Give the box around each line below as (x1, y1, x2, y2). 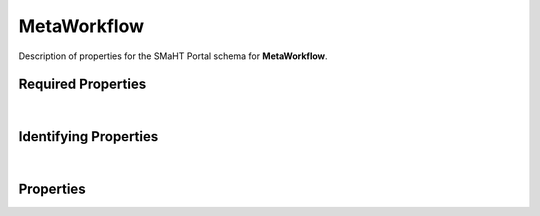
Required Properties (18, 76, 147, 93)
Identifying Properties (18, 128, 159, 145)
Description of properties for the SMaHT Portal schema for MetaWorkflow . (18, 50, 329, 62)
